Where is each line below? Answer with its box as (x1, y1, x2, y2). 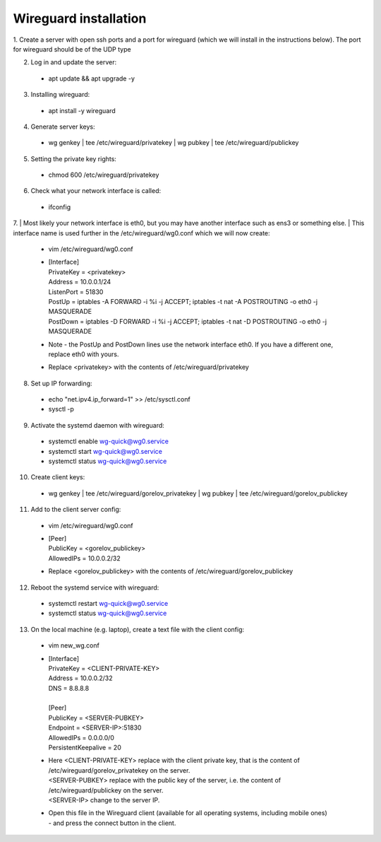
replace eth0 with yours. (48, 350, 119, 358)
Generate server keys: (30, 122, 95, 131)
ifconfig (48, 202, 71, 211)
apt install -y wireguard (48, 106, 116, 115)
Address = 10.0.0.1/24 (48, 278, 111, 286)
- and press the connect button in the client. (48, 819, 176, 827)
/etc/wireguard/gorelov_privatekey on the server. (48, 766, 190, 774)
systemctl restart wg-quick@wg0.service (48, 599, 169, 607)
